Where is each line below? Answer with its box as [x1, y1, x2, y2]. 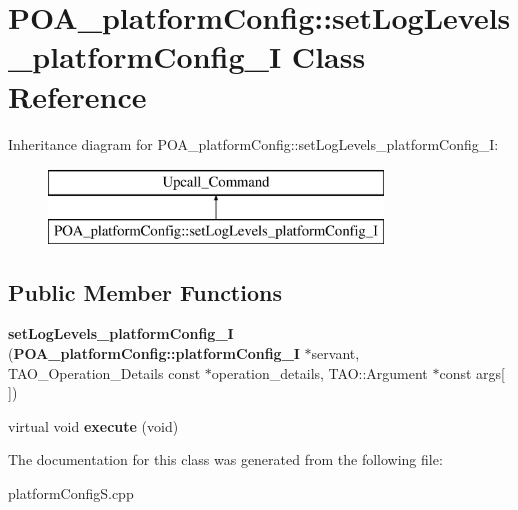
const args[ [439, 362, 506, 383]
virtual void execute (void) [8, 415, 179, 436]
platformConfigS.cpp [8, 483, 134, 504]
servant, [311, 343, 360, 364]
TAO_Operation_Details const [8, 362, 201, 383]
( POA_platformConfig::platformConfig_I [8, 343, 300, 364]
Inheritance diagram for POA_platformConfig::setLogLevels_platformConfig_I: [8, 133, 499, 154]
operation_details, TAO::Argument [211, 362, 428, 383]
